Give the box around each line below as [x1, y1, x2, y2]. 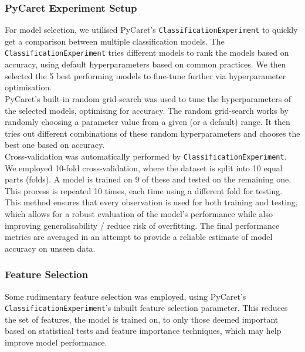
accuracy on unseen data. [5, 242, 96, 254]
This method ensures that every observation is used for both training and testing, [5, 196, 298, 208]
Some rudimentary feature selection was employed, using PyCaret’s [5, 290, 246, 302]
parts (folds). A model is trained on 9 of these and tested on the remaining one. [5, 173, 292, 185]
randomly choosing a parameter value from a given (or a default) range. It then [5, 116, 290, 128]
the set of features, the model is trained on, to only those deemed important [5, 313, 279, 325]
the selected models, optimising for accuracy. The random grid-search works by [5, 104, 289, 116]
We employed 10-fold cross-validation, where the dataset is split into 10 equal [5, 161, 283, 174]
